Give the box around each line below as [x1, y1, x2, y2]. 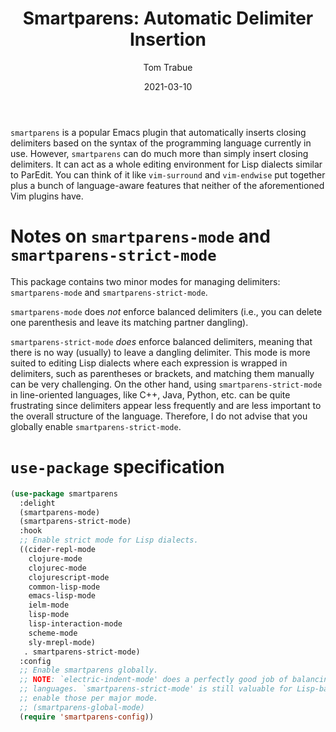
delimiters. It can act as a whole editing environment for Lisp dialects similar [10, 158, 323, 170]
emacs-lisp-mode [28, 591, 97, 601]
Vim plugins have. [10, 190, 84, 202]
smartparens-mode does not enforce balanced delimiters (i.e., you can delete [10, 305, 323, 317]
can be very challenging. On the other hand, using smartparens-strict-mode [10, 378, 323, 390]
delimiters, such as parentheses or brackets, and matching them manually [10, 367, 315, 379]
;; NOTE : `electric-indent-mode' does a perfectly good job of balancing [19, 675, 333, 685]
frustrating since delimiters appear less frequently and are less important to [10, 399, 322, 411]
